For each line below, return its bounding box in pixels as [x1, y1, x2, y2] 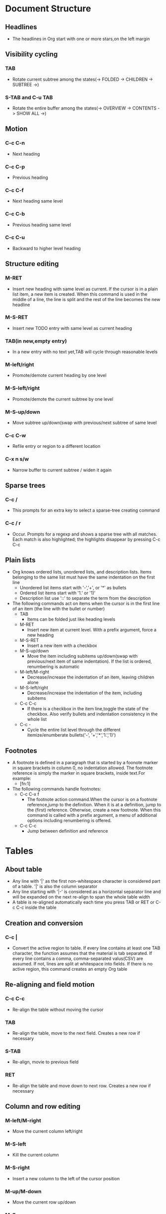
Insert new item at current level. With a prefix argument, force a [27, 627, 157, 633]
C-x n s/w [5, 456, 29, 463]
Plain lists [5, 556, 36, 564]
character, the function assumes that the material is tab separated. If [12, 950, 152, 956]
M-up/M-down [5, 1188, 42, 1195]
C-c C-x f [19, 791, 40, 797]
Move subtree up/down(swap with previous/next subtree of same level [12, 420, 157, 426]
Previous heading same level [12, 221, 71, 228]
